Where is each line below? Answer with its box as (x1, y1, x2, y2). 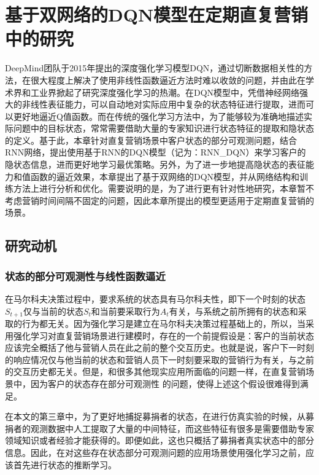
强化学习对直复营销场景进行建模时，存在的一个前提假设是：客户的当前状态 (13, 329, 314, 342)
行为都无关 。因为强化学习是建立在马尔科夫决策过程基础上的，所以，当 (21, 317, 306, 330)
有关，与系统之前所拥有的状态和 (169, 304, 298, 317)
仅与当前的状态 (23, 304, 83, 317)
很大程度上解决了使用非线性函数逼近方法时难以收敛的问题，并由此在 (30, 73, 306, 86)
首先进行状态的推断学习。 (13, 458, 117, 471)
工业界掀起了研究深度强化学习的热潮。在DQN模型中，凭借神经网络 (30, 85, 300, 98)
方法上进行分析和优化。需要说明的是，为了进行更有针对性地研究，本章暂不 (13, 182, 314, 195)
